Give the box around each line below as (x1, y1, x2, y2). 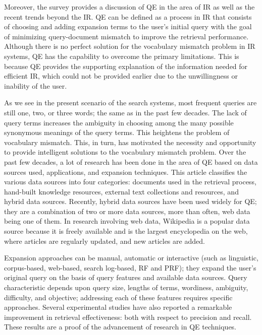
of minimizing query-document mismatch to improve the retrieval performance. (4, 31, 249, 41)
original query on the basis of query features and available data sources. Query (4, 272, 247, 283)
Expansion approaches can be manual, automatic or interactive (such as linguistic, (4, 252, 258, 263)
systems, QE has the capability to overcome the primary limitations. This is (4, 50, 239, 61)
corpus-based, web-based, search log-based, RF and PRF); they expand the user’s (4, 262, 256, 273)
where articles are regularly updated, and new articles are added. (4, 235, 205, 246)
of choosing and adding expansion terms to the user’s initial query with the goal (4, 21, 252, 32)
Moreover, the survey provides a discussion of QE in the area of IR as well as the (4, 2, 255, 12)
